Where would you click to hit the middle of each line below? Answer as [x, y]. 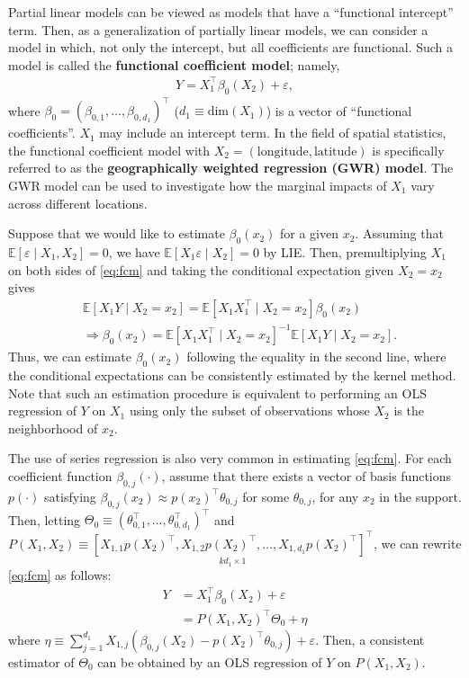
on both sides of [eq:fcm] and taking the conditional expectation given [201, 269]
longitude [283, 152]
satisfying [70, 496]
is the [409, 410]
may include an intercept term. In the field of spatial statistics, [273, 133]
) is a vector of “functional [339, 110]
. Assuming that [399, 233]
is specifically [408, 150]
